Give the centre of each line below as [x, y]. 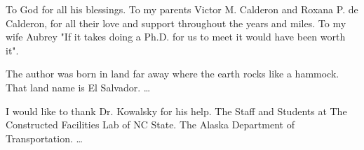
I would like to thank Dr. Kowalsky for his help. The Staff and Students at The [176, 111]
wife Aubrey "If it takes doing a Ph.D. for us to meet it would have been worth [176, 37]
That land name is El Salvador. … [78, 87]
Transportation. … [44, 138]
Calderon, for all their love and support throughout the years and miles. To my [176, 23]
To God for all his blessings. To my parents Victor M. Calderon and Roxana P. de [182, 9]
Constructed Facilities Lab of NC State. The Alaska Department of [150, 125]
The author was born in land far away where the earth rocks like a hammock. [173, 74]
